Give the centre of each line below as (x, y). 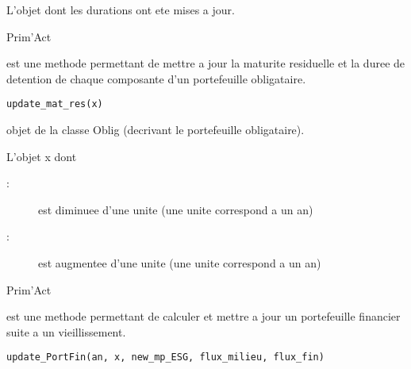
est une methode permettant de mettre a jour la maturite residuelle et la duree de (206, 63)
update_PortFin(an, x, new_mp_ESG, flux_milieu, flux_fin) (165, 357)
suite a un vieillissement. (66, 331)
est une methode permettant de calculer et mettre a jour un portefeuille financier (204, 316)
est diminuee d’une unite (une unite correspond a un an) (176, 209)
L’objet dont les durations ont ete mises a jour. (121, 10)
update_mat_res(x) (55, 104)
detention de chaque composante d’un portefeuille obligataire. (156, 78)
